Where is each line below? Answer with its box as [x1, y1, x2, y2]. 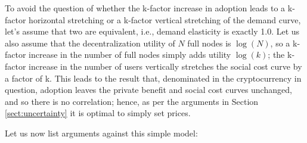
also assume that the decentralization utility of [5, 36, 175, 49]
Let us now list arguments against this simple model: [5, 126, 198, 139]
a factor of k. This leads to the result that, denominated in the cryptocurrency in [5, 71, 302, 84]
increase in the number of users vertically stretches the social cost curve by [29, 60, 302, 72]
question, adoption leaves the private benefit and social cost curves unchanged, [5, 83, 292, 96]
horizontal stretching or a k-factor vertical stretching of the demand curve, [29, 13, 301, 26]
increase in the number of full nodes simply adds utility [29, 48, 231, 61]
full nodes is [187, 36, 231, 49]
